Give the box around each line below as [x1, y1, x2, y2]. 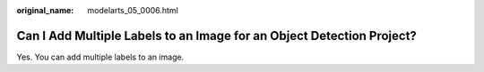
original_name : [16, 5, 74, 15]
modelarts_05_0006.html [87, 5, 178, 15]
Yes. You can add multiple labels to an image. [16, 52, 185, 62]
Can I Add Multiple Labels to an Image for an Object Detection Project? [16, 28, 417, 44]
